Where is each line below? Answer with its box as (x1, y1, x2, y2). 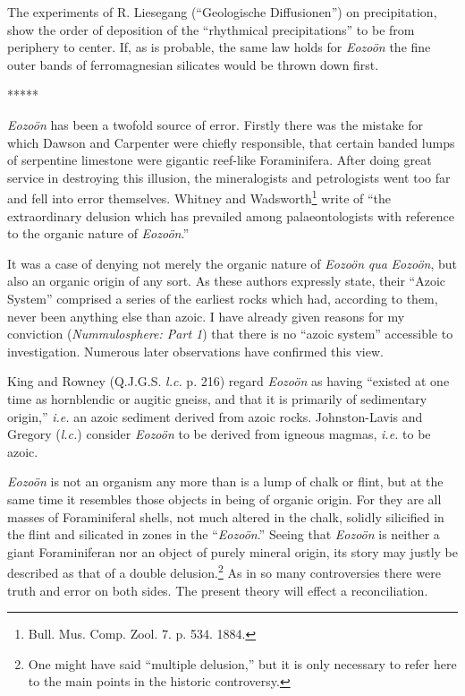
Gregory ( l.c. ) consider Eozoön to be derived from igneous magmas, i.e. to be (7, 425, 431, 443)
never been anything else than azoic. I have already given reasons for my (7, 306, 405, 325)
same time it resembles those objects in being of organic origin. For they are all (7, 489, 442, 508)
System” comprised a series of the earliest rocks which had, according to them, (7, 288, 438, 307)
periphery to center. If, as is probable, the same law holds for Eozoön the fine (7, 38, 431, 56)
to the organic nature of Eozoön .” (7, 224, 189, 243)
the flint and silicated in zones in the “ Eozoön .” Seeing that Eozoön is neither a (7, 525, 440, 544)
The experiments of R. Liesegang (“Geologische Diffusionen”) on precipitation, (7, 3, 437, 21)
